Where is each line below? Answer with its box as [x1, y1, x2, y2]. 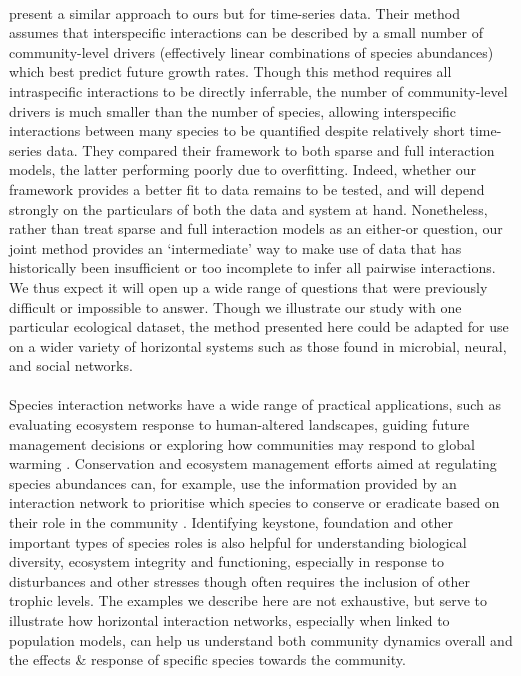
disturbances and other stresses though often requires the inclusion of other [9, 570, 470, 591]
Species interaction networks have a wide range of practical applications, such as [9, 394, 502, 415]
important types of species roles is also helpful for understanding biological [9, 531, 467, 552]
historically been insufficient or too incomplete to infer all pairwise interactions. [9, 257, 496, 278]
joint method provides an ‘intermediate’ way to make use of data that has [9, 237, 462, 258]
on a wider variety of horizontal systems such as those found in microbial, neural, [9, 335, 507, 356]
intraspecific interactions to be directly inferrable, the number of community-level [9, 80, 508, 101]
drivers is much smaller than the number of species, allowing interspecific [9, 100, 457, 121]
